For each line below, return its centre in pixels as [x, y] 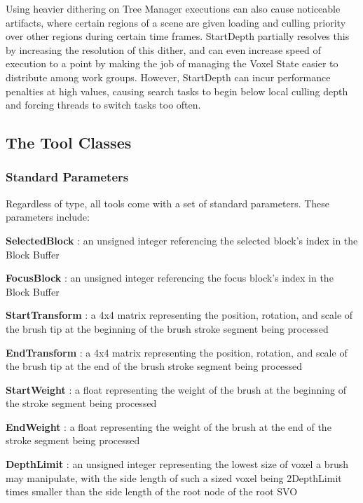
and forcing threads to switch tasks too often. [103, 105]
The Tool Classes [69, 143]
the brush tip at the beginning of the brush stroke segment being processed [167, 328]
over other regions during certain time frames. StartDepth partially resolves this [178, 36]
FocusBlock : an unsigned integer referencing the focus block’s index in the [170, 278]
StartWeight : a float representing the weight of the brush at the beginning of [176, 389]
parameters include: [48, 217]
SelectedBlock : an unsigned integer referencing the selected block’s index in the [182, 240]
